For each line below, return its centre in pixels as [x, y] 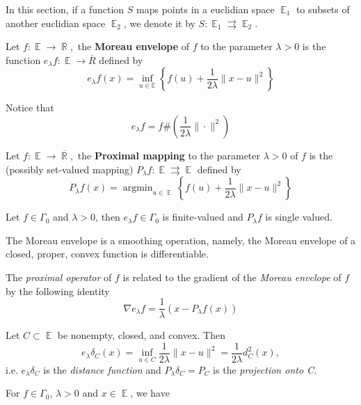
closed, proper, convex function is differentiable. [107, 254]
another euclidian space [56, 23]
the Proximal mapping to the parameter [169, 155]
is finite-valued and [203, 217]
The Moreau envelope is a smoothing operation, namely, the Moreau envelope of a [181, 240]
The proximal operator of [59, 277]
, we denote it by [159, 23]
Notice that [30, 108]
